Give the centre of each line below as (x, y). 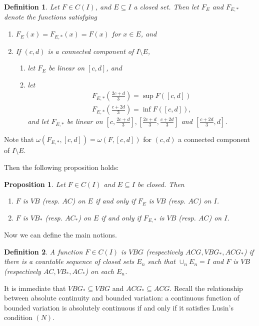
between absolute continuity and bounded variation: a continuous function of (122, 298)
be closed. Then (161, 184)
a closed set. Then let (166, 6)
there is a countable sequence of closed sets (69, 261)
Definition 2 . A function (43, 251)
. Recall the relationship (206, 288)
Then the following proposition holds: (61, 167)
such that (161, 261)
